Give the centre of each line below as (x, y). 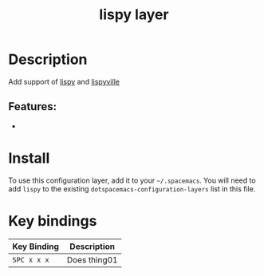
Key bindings (53, 221)
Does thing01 (92, 259)
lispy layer (134, 15)
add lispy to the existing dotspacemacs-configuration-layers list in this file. (132, 188)
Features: (33, 106)
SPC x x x (31, 260)
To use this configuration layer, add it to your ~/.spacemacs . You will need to (132, 180)
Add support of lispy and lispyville (64, 81)
